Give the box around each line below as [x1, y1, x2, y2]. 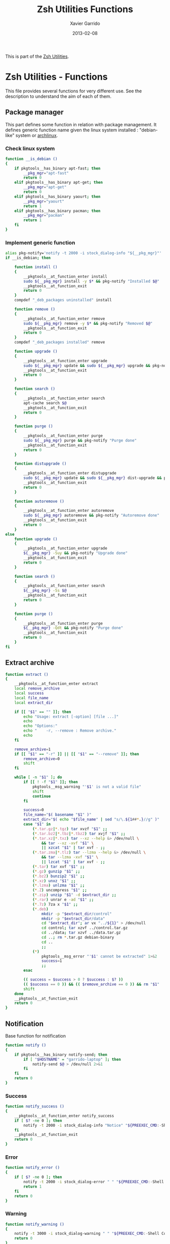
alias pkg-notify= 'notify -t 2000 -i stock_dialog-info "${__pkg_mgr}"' [5, 251, 162, 256]
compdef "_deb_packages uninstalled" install [14, 298, 112, 303]
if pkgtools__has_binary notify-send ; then [14, 1052, 108, 1057]
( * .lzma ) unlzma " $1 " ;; [32, 883, 85, 888]
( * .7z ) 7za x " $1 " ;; [32, 902, 78, 907]
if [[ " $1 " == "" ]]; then [14, 709, 71, 714]
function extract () [5, 672, 49, 677]
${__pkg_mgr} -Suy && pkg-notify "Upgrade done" [23, 550, 128, 556]
